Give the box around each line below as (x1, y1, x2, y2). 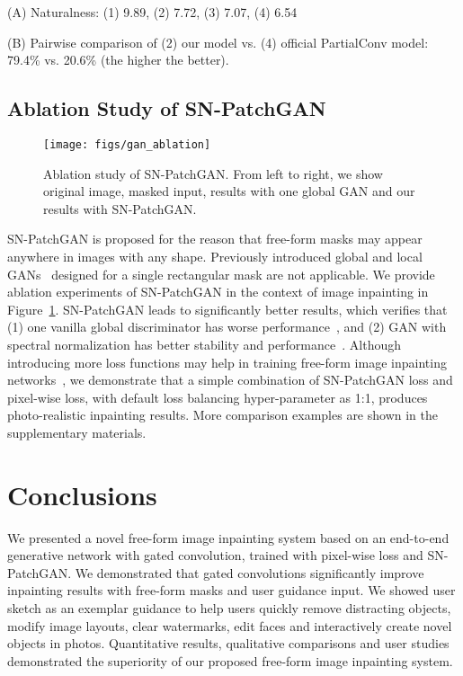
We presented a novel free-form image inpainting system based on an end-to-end (7, 528, 450, 547)
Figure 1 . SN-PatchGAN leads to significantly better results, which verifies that (7, 299, 448, 318)
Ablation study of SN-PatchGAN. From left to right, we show (43, 164, 383, 182)
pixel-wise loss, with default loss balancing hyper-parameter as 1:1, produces (7, 387, 428, 406)
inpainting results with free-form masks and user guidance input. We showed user (7, 581, 456, 600)
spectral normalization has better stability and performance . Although (7, 334, 401, 353)
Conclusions (7, 476, 157, 512)
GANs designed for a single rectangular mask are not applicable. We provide (7, 264, 435, 283)
